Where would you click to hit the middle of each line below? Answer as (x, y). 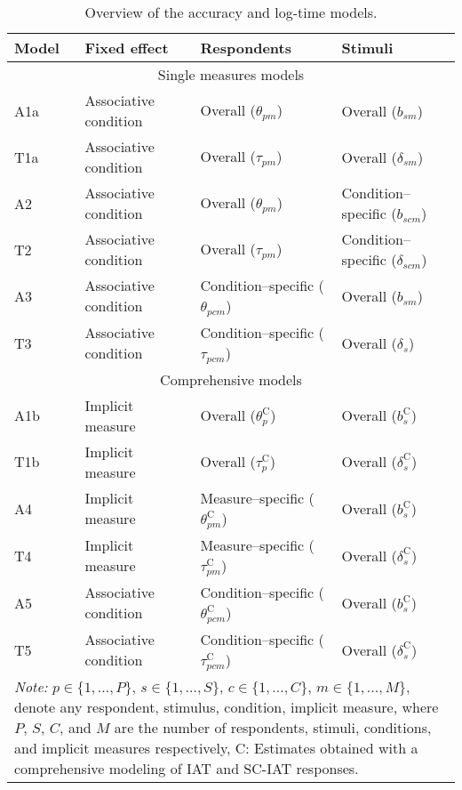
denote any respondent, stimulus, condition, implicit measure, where (227, 706)
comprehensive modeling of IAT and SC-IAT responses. (187, 768)
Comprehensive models (231, 379)
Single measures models (231, 74)
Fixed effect (127, 48)
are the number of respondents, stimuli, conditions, (273, 727)
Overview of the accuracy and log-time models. (231, 12)
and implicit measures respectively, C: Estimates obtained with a (216, 747)
